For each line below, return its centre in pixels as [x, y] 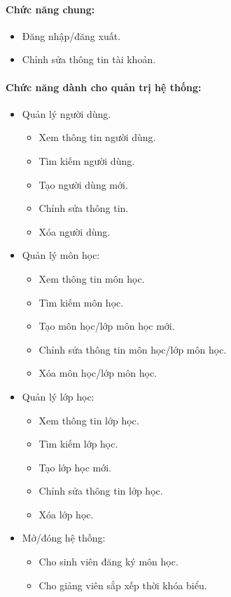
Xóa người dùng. [75, 231]
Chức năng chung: [50, 9]
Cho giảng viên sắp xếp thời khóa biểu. [123, 585]
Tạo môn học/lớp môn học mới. [107, 326]
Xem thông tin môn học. [92, 278]
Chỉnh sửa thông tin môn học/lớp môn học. [133, 349]
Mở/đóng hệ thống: [64, 538]
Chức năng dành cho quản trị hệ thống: [104, 87]
